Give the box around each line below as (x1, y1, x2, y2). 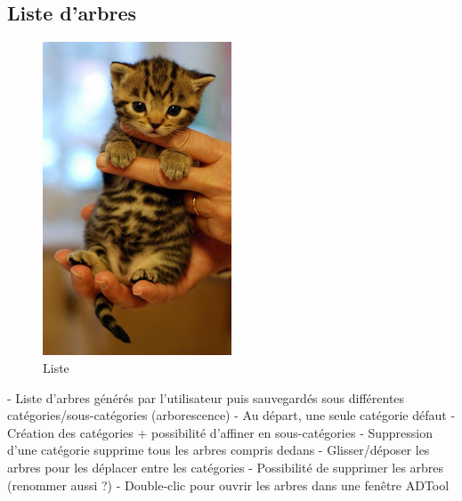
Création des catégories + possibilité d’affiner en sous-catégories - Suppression (7, 423, 434, 441)
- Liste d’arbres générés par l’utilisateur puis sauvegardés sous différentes (7, 388, 405, 407)
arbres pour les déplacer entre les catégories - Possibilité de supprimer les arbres (7, 457, 444, 476)
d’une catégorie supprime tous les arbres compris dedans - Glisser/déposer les (7, 440, 430, 459)
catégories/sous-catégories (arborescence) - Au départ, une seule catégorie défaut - (7, 406, 456, 424)
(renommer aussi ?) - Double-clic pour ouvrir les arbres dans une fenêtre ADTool (7, 475, 450, 494)
